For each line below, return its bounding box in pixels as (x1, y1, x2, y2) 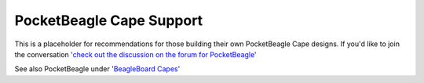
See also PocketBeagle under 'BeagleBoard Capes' (14, 64, 181, 74)
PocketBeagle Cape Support (14, 12, 203, 29)
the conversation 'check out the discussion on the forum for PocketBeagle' (14, 49, 257, 59)
